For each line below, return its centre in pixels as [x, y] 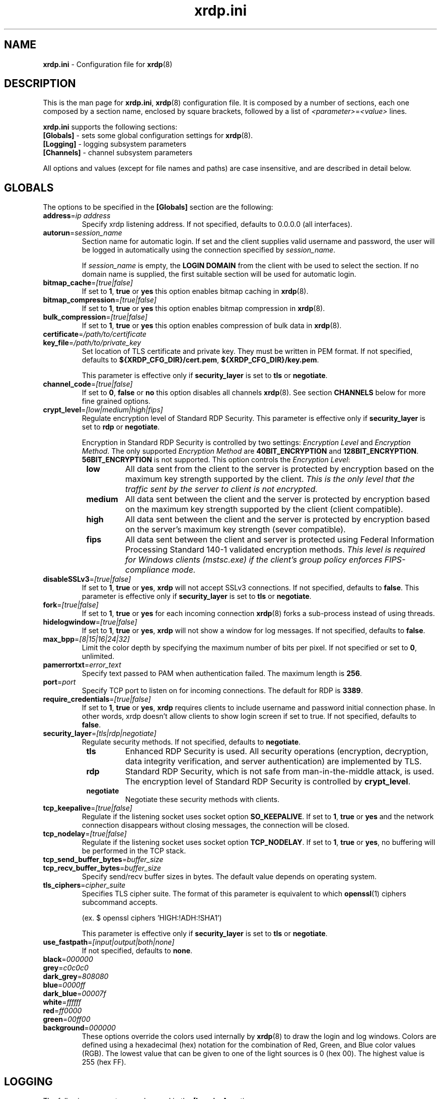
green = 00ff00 [67, 1019]
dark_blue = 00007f [75, 994]
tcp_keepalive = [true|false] [88, 808]
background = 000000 [79, 1028]
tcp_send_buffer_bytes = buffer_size [103, 860]
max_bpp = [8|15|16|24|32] [86, 639]
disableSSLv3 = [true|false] [87, 579]
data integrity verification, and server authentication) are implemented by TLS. [273, 761]
